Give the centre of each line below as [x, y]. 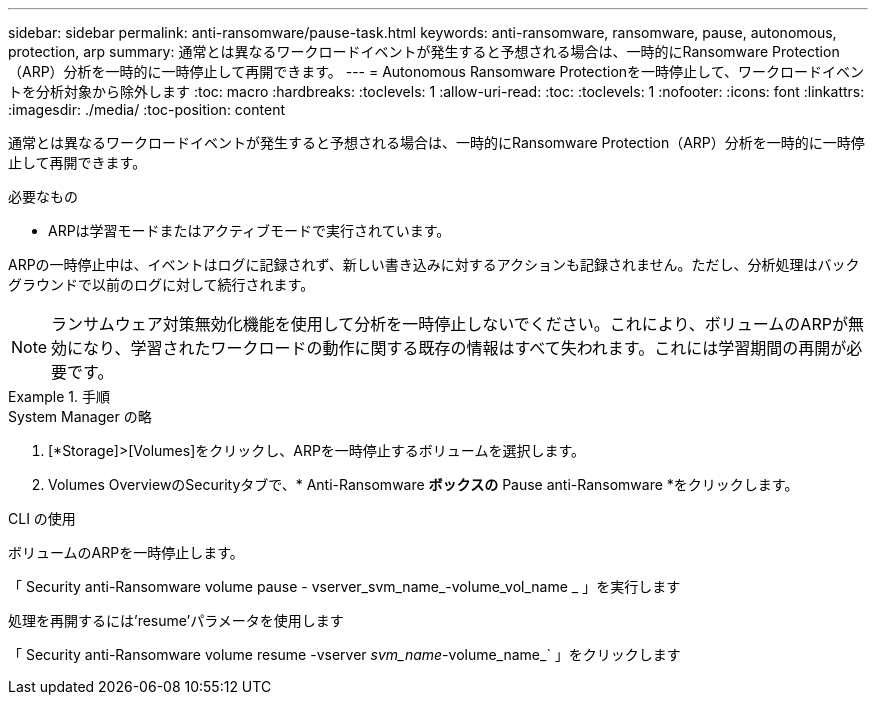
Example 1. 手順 [59, 396]
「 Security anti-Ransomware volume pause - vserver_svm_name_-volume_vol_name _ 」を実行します [344, 586]
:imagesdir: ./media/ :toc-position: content [146, 109]
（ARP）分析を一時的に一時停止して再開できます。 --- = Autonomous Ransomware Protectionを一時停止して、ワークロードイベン [436, 71]
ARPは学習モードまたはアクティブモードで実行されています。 [249, 230]
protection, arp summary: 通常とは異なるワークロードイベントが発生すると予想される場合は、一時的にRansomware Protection [424, 51]
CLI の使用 [42, 518]
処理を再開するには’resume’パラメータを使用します [176, 620]
